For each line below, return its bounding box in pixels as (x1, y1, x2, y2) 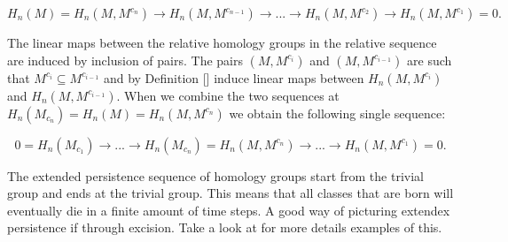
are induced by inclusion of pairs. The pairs (7, 50, 243, 69)
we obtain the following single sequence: (229, 103, 446, 122)
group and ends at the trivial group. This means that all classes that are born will (7, 184, 454, 202)
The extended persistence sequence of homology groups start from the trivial (7, 166, 424, 185)
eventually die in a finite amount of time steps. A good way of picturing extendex (7, 200, 450, 219)
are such (407, 50, 452, 69)
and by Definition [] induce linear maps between (103, 68, 364, 87)
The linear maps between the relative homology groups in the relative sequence (7, 34, 437, 51)
